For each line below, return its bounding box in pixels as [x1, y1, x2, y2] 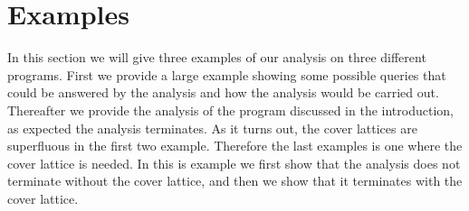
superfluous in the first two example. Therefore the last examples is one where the [7, 136, 463, 155]
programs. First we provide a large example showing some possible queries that [7, 65, 446, 84]
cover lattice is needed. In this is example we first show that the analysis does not [7, 153, 461, 172]
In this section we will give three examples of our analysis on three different [7, 48, 426, 67]
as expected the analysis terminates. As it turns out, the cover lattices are [7, 118, 417, 137]
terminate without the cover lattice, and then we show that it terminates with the [7, 171, 463, 190]
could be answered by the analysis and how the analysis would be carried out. [7, 83, 439, 102]
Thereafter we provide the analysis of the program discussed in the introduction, [7, 100, 454, 119]
